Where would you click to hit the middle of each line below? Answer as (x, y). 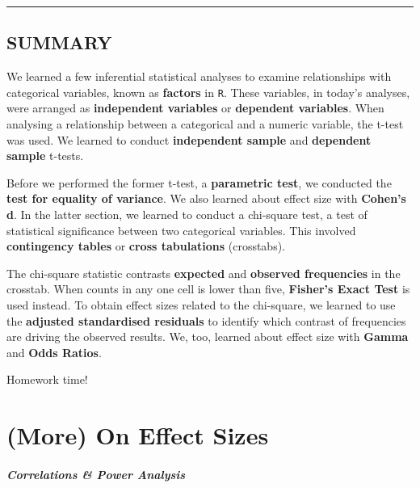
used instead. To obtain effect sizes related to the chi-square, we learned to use (201, 304)
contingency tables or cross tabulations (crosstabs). (146, 246)
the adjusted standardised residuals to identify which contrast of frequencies (206, 320)
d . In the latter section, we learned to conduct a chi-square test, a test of (187, 215)
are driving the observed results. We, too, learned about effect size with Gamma (208, 337)
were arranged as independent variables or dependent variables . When (195, 108)
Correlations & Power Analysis (96, 474)
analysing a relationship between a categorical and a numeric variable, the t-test (205, 124)
